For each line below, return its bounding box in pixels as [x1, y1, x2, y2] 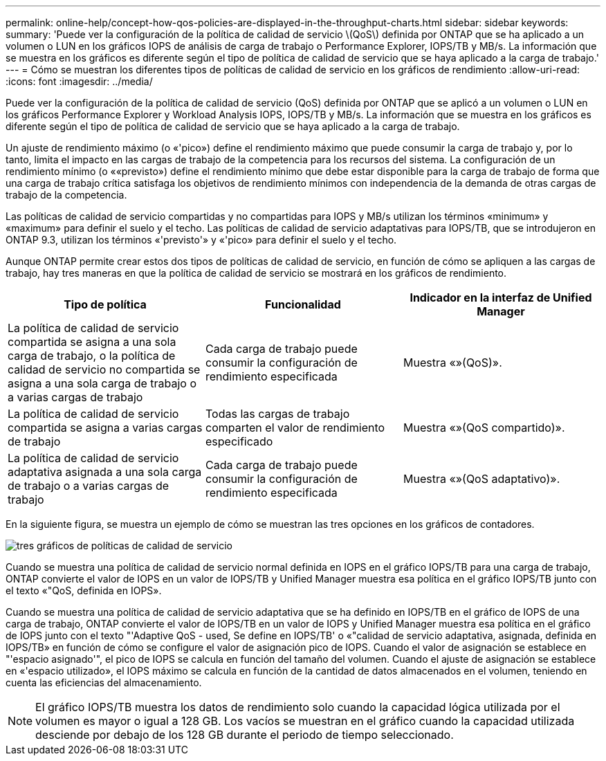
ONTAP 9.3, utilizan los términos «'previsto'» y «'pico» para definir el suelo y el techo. [6, 234, 397, 246]
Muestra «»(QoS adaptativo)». [403, 472, 560, 486]
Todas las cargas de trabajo [205, 407, 350, 421]
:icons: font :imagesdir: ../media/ [6, 75, 153, 87]
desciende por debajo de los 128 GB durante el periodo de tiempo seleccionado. [35, 728, 454, 742]
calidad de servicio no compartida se [8, 363, 201, 376]
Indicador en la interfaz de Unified [410, 291, 592, 304]
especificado [205, 434, 273, 448]
